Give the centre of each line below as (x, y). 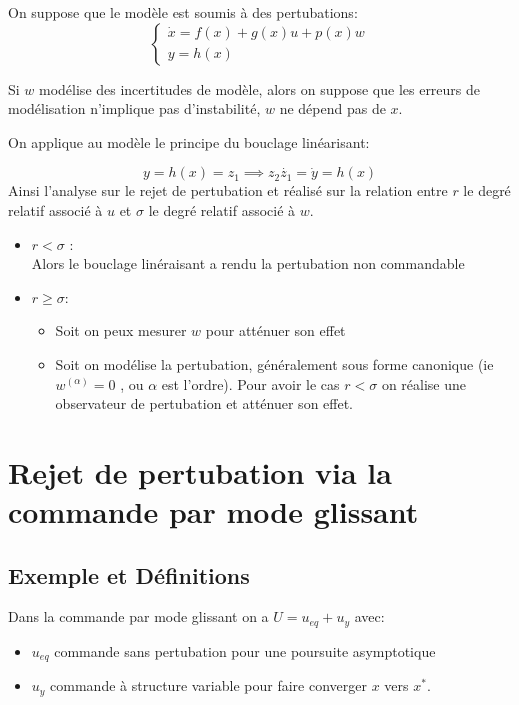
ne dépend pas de (332, 108)
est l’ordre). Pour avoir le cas (250, 383)
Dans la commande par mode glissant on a (138, 616)
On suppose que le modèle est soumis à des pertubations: (183, 12)
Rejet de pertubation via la (200, 471)
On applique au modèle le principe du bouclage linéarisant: (189, 141)
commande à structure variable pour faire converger (208, 685)
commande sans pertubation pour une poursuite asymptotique (245, 650)
